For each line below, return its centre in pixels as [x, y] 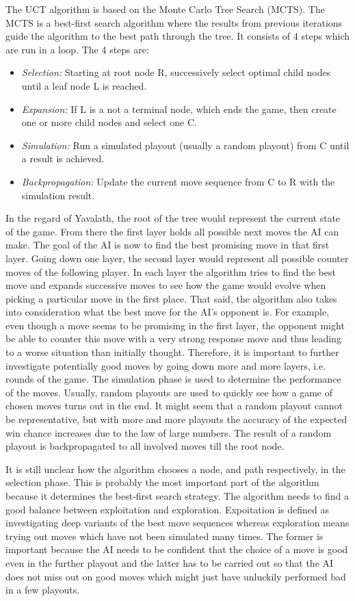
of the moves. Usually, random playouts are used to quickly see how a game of [169, 392]
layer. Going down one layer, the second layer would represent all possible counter [177, 258]
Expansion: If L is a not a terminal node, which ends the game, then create [179, 108]
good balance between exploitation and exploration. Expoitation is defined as [167, 509]
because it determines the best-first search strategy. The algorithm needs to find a [177, 496]
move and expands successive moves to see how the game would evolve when [166, 285]
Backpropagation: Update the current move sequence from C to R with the [178, 181]
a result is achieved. [63, 158]
